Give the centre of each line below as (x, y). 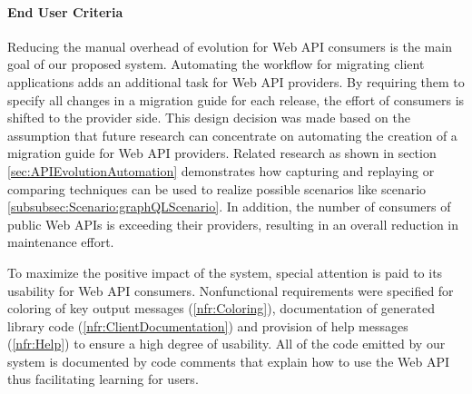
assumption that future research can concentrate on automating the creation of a (232, 135)
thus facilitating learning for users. (103, 379)
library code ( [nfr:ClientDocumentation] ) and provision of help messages (208, 325)
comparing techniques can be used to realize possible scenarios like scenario (217, 188)
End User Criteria (65, 11)
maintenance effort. (61, 242)
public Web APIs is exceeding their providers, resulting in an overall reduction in (233, 224)
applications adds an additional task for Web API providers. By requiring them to (236, 81)
